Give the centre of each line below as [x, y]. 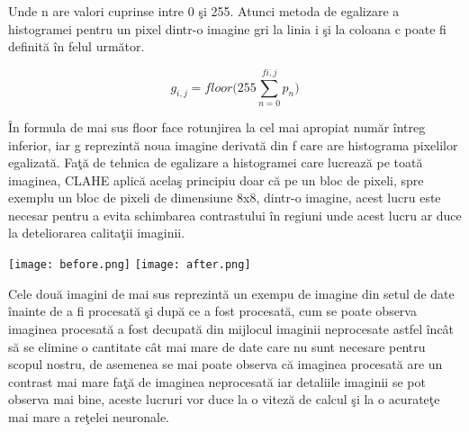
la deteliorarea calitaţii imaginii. [97, 233]
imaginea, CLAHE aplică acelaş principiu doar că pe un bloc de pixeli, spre [216, 180]
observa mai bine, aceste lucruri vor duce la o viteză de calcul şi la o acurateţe [224, 399]
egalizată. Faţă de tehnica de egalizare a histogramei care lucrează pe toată [216, 162]
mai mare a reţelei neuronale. [89, 416]
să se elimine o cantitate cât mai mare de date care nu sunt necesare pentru [217, 346]
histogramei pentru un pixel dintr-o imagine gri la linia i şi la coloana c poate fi [227, 28]
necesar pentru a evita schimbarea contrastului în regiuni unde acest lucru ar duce [235, 215]
